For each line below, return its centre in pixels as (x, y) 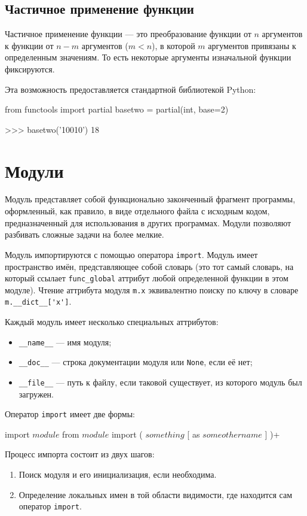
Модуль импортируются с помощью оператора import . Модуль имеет (131, 254)
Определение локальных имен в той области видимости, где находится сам (156, 494)
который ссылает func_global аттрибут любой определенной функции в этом (147, 278)
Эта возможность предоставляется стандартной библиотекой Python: (131, 89)
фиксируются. (30, 69)
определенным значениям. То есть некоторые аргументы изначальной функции (148, 57)
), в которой (174, 45)
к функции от (29, 45)
